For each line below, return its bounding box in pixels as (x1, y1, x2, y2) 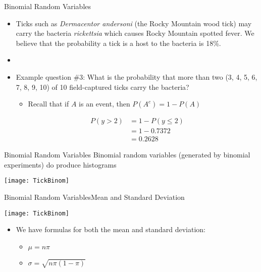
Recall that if (28, 98, 69, 109)
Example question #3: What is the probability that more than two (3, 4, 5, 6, (16, 71, 257, 82)
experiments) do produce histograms (4, 159, 117, 170)
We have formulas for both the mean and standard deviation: (16, 224, 205, 235)
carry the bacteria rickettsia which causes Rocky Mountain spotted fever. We (16, 28, 254, 38)
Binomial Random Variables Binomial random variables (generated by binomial (4, 149, 250, 160)
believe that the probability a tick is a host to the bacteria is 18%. (16, 37, 221, 48)
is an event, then (79, 98, 130, 109)
